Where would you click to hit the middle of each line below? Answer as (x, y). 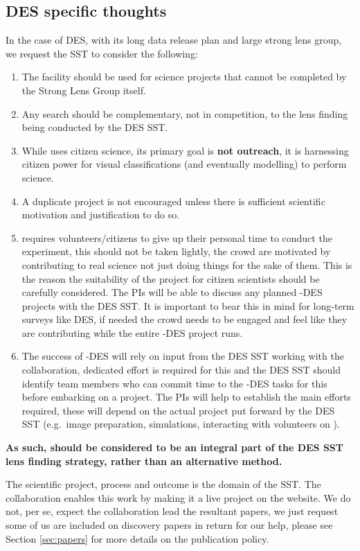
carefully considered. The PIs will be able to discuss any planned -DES (172, 292)
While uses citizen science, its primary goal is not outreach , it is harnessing (185, 150)
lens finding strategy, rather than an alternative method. (144, 461)
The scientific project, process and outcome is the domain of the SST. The (163, 484)
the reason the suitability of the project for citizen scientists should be (171, 278)
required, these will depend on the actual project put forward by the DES (178, 410)
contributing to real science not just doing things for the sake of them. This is (187, 264)
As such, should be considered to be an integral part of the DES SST (174, 447)
